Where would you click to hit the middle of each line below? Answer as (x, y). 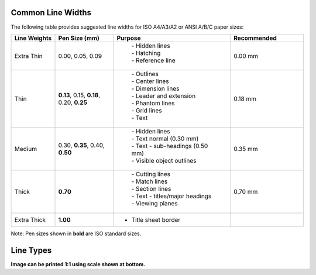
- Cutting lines (151, 174)
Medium (26, 149)
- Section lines (151, 188)
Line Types (31, 250)
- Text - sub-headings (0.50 (170, 146)
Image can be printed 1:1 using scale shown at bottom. (78, 264)
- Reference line (153, 60)
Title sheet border (156, 219)
